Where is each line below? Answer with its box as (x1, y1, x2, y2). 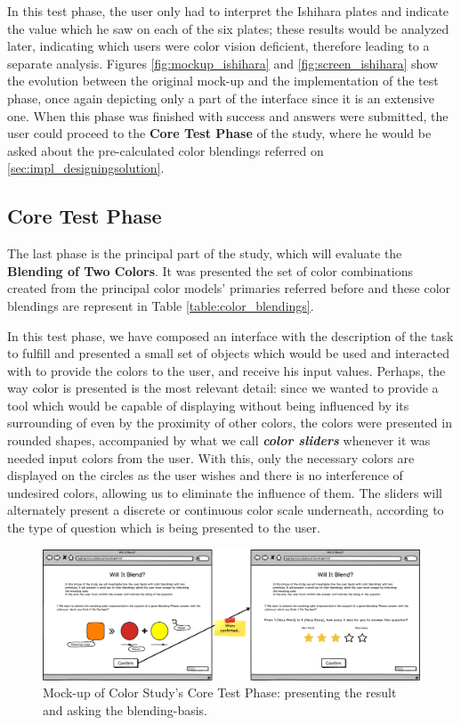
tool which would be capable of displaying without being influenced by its (7, 395, 409, 414)
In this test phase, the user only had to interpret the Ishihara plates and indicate (7, 2, 449, 20)
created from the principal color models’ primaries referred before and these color (7, 279, 451, 297)
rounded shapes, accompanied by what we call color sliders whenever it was (7, 431, 431, 450)
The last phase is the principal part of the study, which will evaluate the (7, 244, 402, 263)
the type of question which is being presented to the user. (7, 518, 320, 537)
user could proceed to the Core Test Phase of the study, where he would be (7, 124, 432, 143)
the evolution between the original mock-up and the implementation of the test (7, 71, 439, 90)
